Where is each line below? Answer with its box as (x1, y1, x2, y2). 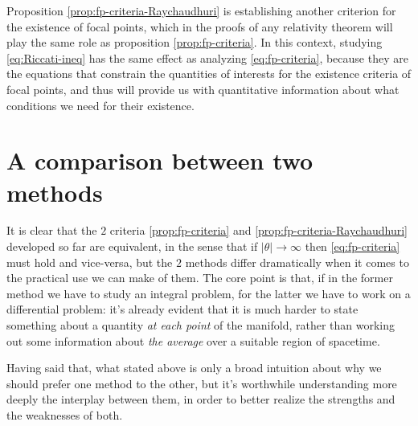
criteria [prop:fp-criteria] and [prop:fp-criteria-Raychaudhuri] (109, 222, 408, 239)
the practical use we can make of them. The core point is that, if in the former (6, 269, 393, 286)
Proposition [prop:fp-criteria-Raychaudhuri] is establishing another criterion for (6, 2, 396, 18)
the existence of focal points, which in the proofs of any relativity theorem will (6, 18, 393, 35)
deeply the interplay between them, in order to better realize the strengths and (6, 391, 395, 408)
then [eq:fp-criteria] (305, 238, 400, 255)
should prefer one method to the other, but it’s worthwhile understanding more (6, 375, 397, 391)
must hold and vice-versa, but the (6, 253, 173, 270)
